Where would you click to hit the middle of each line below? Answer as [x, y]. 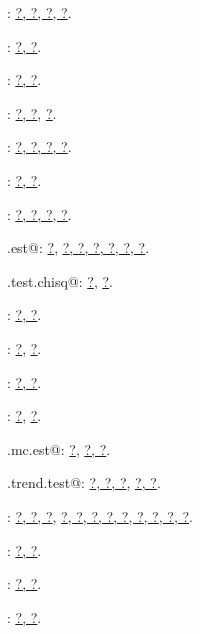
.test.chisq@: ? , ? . [60, 280]
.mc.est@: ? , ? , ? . [59, 448]
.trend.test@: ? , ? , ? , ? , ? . [84, 482]
